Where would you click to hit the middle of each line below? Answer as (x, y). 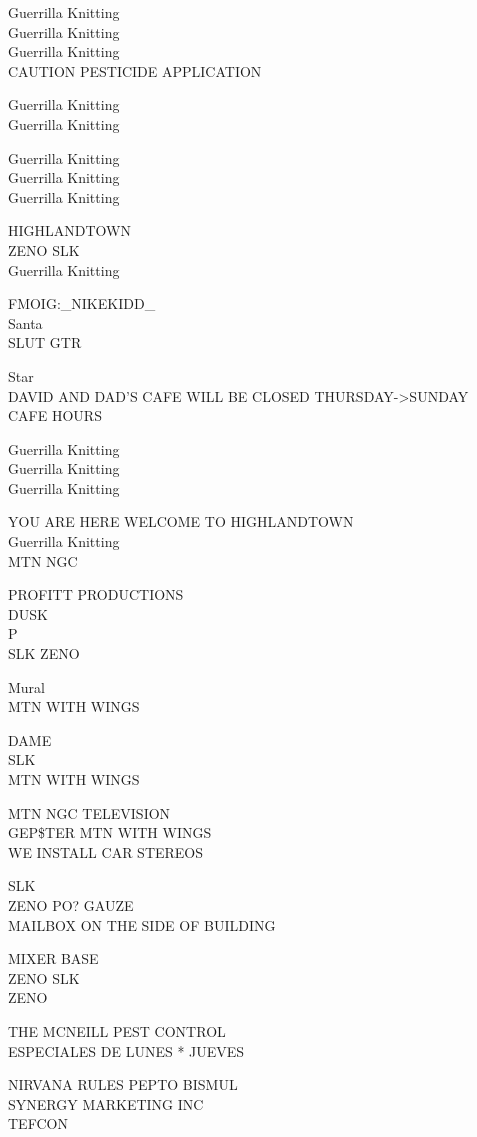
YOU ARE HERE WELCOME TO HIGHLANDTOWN (181, 521)
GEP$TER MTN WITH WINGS (110, 832)
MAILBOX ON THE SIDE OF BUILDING (142, 924)
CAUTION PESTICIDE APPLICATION (135, 70)
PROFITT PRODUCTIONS (96, 594)
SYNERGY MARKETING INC (106, 1103)
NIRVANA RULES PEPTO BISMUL (123, 1084)
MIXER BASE (53, 958)
